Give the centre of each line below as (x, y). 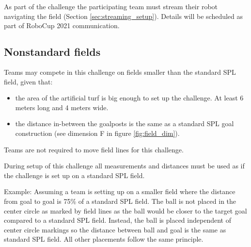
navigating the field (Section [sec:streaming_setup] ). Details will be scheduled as (124, 16)
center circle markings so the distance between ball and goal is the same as (115, 229)
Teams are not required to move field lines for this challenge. (94, 149)
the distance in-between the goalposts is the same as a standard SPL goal (125, 123)
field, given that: (28, 81)
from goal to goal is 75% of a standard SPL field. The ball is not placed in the (120, 201)
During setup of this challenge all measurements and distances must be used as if (124, 166)
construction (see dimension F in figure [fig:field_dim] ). (97, 133)
